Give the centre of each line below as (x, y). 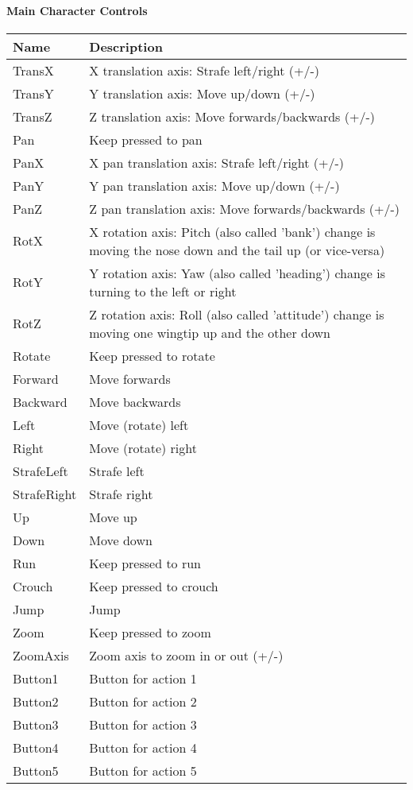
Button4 (36, 747)
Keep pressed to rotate (152, 355)
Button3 (36, 724)
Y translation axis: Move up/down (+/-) (202, 93)
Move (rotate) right (143, 447)
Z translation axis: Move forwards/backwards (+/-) (232, 116)
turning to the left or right (163, 291)
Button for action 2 (143, 701)
